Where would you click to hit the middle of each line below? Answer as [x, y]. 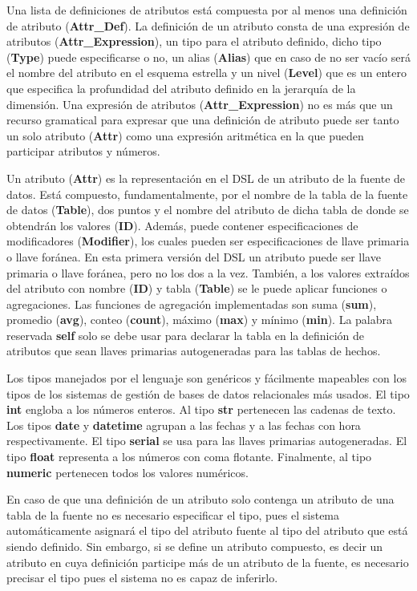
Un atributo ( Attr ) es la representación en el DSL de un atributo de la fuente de [206, 178]
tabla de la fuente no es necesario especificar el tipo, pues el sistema [173, 514]
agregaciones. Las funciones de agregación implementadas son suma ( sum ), [192, 304]
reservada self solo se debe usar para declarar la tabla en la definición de [185, 335]
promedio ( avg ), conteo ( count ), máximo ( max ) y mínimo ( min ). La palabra [200, 320]
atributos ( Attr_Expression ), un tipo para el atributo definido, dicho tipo [194, 41]
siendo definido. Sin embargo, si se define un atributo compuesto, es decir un [195, 546]
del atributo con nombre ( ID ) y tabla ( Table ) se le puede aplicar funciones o [197, 288]
